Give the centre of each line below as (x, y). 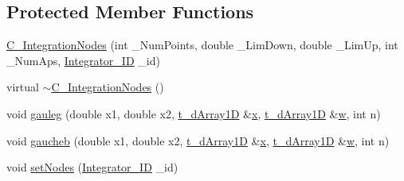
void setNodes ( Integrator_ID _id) (92, 167)
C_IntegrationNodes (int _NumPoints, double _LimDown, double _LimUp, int (202, 45)
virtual (23, 87)
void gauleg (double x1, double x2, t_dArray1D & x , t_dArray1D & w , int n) (194, 113)
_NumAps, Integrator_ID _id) (83, 60)
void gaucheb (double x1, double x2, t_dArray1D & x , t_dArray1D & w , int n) (198, 140)
